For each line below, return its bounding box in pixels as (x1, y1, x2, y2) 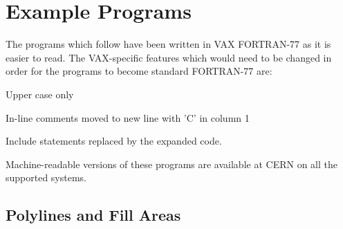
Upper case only (6, 86, 74, 101)
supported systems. (6, 170, 87, 185)
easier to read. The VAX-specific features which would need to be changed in (6, 50, 332, 64)
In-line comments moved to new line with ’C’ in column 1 (6, 110, 250, 125)
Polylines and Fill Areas (6, 204, 181, 226)
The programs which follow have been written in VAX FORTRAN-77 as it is (6, 37, 331, 51)
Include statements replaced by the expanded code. (6, 134, 222, 148)
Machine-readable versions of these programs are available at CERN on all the (6, 156, 337, 171)
